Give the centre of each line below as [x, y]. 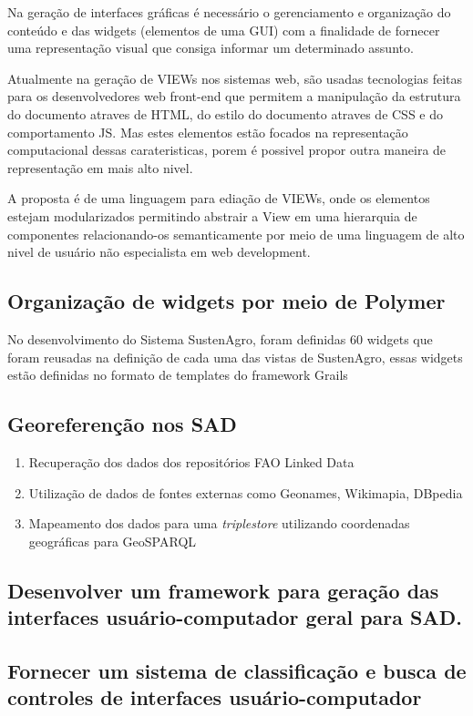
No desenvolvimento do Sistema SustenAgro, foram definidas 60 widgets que [220, 338]
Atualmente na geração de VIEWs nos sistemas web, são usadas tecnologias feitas [235, 78]
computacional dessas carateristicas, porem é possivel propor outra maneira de [227, 150]
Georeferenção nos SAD [122, 424]
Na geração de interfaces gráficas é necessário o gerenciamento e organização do [229, 12]
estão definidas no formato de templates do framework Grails [178, 375]
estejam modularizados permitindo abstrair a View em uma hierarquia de [212, 215]
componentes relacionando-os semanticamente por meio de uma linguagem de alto [236, 234]
